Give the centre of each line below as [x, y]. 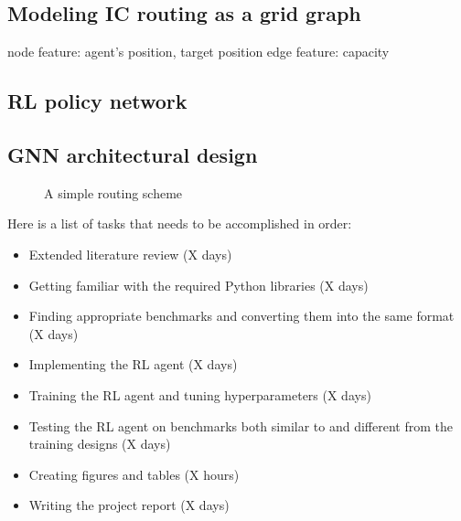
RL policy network [97, 101]
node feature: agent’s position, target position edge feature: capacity [198, 52]
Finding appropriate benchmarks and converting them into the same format [241, 316]
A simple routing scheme [113, 192]
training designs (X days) [100, 444]
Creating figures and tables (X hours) [134, 474]
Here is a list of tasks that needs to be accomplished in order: [180, 223]
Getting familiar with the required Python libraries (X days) [198, 285]
